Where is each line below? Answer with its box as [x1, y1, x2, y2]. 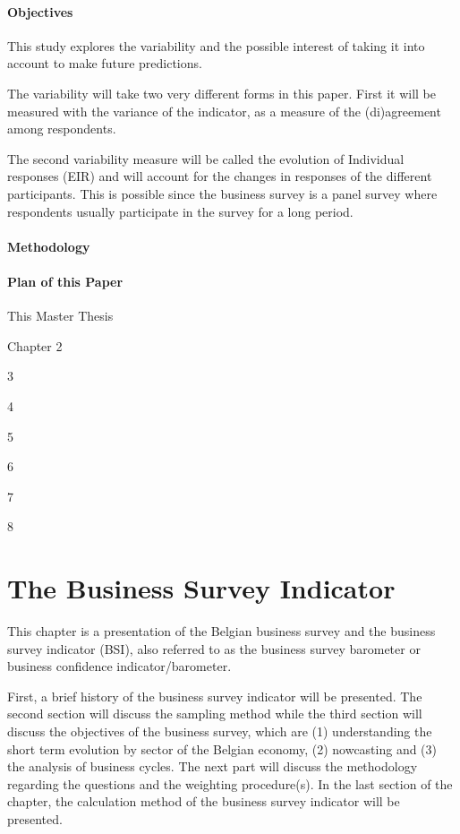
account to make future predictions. [7, 54, 202, 73]
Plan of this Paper [7, 271, 124, 290]
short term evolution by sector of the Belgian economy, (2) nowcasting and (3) [7, 739, 438, 758]
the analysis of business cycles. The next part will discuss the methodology [7, 757, 418, 776]
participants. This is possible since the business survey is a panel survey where [7, 184, 438, 202]
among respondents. [7, 119, 116, 138]
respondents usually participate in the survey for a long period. [7, 202, 354, 220]
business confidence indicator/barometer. [7, 657, 232, 675]
